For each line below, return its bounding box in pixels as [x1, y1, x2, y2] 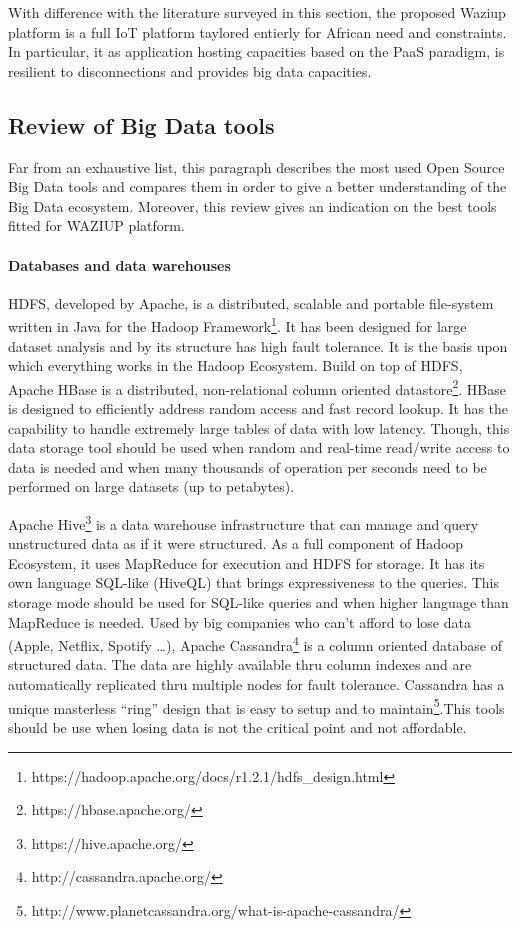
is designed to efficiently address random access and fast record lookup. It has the [8, 398, 509, 419]
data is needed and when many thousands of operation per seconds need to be [8, 456, 487, 477]
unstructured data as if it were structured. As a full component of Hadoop [8, 533, 464, 554]
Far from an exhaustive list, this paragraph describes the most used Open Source [8, 156, 505, 177]
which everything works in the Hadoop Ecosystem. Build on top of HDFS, [8, 355, 463, 376]
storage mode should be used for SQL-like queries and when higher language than [8, 592, 509, 613]
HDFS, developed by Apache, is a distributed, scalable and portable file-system [8, 292, 494, 313]
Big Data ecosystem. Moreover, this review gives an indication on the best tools [8, 195, 497, 216]
